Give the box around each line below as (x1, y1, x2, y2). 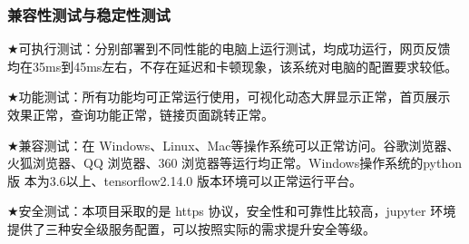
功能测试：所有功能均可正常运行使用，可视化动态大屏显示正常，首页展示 (18, 87, 451, 106)
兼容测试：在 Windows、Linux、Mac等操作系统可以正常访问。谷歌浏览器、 (18, 135, 460, 154)
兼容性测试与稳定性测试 (7, 3, 171, 25)
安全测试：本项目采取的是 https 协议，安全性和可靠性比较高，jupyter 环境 (18, 201, 456, 220)
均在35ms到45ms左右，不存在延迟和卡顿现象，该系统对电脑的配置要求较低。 (7, 56, 458, 75)
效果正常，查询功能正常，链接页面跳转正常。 (7, 105, 274, 123)
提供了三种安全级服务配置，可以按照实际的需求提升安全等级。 (7, 219, 376, 238)
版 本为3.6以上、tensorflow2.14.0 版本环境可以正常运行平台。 (7, 171, 362, 190)
